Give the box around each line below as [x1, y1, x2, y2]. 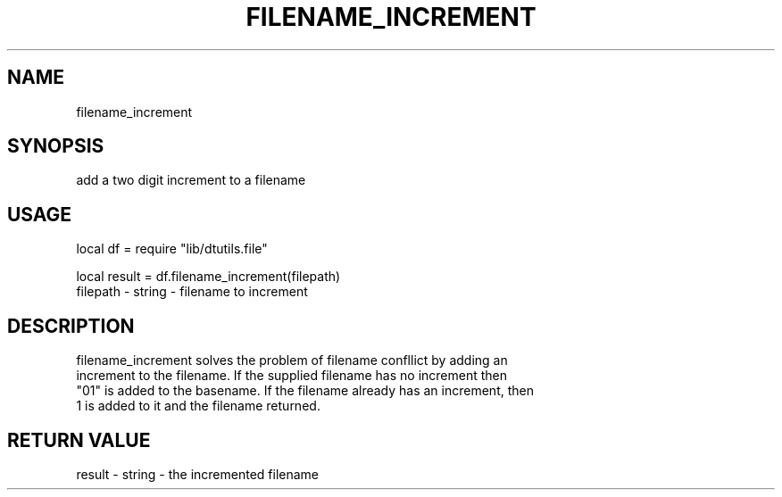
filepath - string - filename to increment [76, 284, 308, 300]
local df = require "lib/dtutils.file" [76, 241, 268, 257]
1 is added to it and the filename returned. [76, 398, 320, 414]
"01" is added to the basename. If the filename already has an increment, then [76, 383, 534, 399]
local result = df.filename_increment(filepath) [76, 269, 341, 285]
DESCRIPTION [7, 314, 135, 337]
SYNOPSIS [7, 135, 104, 158]
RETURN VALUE [7, 428, 151, 451]
